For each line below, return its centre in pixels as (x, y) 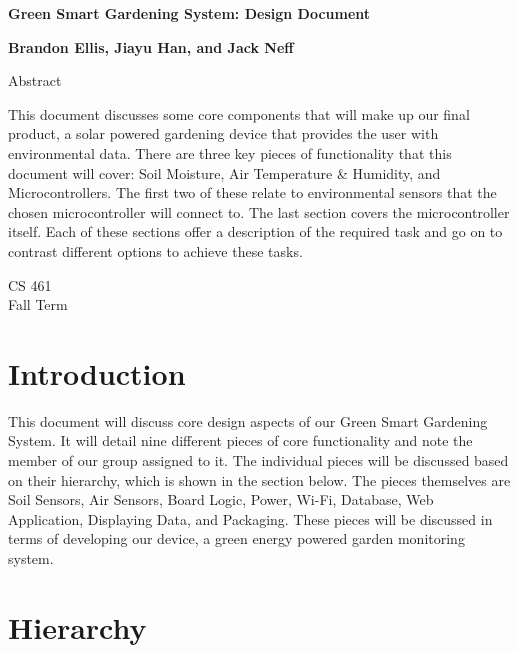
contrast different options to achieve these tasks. (155, 250)
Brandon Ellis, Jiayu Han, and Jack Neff (151, 46)
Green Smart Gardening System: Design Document (189, 13)
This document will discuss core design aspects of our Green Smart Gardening (248, 420)
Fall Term (38, 304)
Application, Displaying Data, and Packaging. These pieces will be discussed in (250, 518)
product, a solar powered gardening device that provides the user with (223, 133)
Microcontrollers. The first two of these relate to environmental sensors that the (252, 192)
